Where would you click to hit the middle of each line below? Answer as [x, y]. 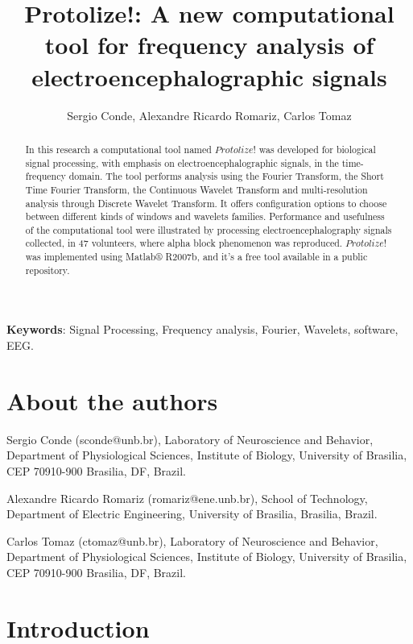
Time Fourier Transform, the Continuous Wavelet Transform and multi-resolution [196, 189]
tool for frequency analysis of [209, 45]
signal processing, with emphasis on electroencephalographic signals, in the [182, 162]
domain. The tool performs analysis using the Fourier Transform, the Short [226, 176]
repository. [47, 270]
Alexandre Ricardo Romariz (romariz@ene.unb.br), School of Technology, [187, 498]
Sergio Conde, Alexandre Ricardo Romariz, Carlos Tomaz [209, 115]
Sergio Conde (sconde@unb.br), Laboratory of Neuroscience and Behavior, [190, 439]
